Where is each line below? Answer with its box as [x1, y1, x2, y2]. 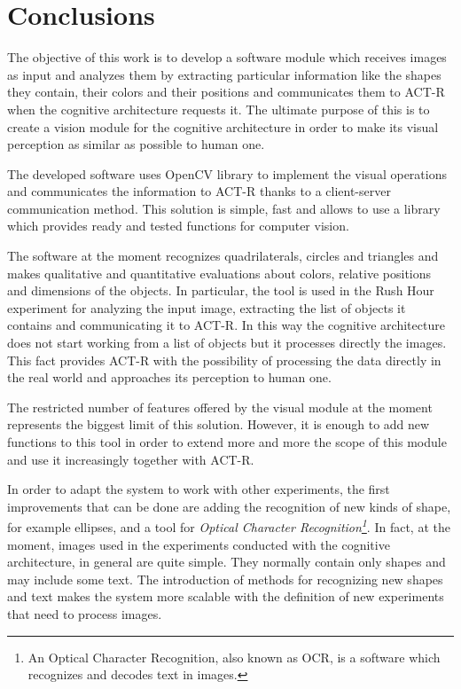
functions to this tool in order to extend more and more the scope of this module [7, 433, 447, 450]
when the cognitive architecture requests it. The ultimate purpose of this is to [7, 99, 430, 118]
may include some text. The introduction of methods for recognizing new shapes [7, 569, 443, 588]
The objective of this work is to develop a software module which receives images [7, 48, 447, 67]
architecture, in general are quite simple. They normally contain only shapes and [7, 552, 446, 571]
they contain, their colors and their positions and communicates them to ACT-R [7, 82, 445, 101]
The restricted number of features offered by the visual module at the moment [7, 397, 433, 416]
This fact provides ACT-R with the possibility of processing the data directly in [7, 350, 441, 369]
